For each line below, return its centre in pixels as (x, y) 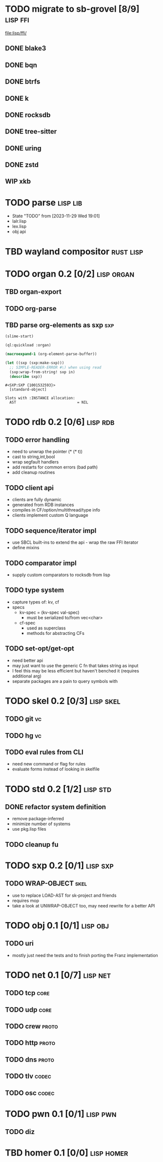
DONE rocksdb (28, 115)
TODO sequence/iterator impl (51, 530)
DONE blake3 (26, 48)
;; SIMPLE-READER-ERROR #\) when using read (55, 367)
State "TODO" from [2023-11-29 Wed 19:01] (56, 216)
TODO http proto (30, 1043)
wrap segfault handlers (35, 462)
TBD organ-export (33, 292)
